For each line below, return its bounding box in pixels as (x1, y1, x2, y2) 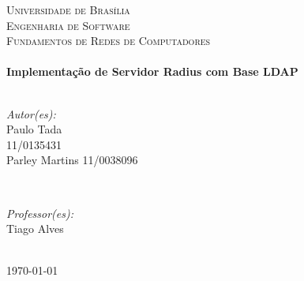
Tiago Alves (6, 220, 64, 237)
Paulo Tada (6, 121, 62, 137)
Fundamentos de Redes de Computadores (6, 32, 211, 49)
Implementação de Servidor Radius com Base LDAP (6, 63, 298, 80)
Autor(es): (6, 105, 56, 122)
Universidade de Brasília (6, 2, 130, 17)
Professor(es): (6, 204, 74, 221)
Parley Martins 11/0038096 (6, 152, 138, 168)
